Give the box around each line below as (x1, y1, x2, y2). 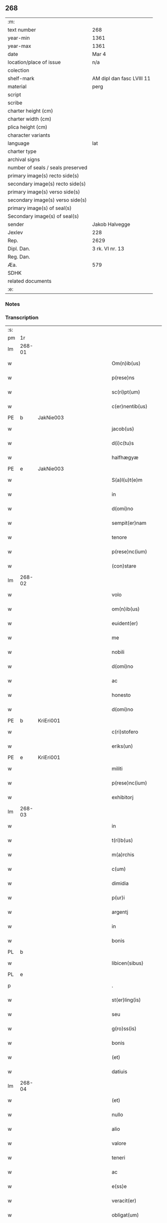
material (7, 83, 27, 90)
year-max (7, 42, 31, 49)
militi (111, 765, 123, 772)
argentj (111, 909, 128, 916)
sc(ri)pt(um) (111, 389, 141, 396)
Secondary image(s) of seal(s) (7, 212, 79, 219)
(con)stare (111, 563, 137, 570)
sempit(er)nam (111, 520, 147, 527)
